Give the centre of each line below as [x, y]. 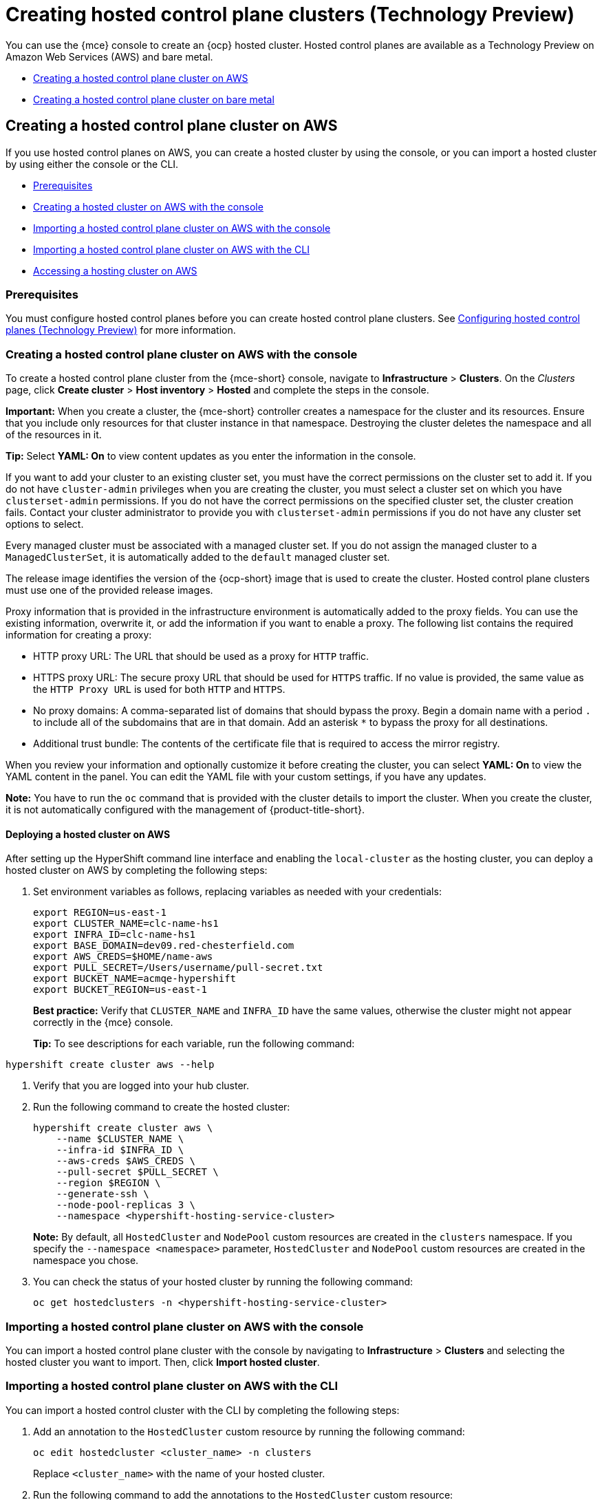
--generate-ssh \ [103, 1194]
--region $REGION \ [108, 1183]
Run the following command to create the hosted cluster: [162, 1107]
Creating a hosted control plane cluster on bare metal [154, 99]
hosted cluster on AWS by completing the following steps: [137, 870]
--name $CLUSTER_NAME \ [120, 1139]
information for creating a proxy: [79, 635]
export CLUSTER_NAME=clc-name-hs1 [126, 924]
